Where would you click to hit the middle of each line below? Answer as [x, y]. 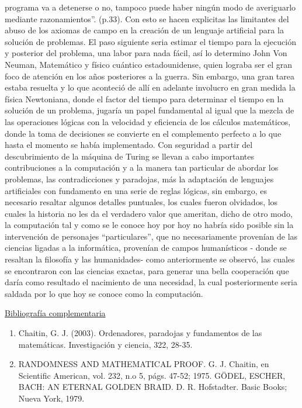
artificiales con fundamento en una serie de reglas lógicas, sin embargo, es [136, 190]
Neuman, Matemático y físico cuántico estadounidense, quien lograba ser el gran [148, 64]
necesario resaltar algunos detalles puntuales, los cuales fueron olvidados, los [141, 202]
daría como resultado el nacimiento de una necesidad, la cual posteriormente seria [151, 282]
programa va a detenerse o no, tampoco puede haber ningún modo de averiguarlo [150, 7]
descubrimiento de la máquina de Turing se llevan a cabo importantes [129, 156]
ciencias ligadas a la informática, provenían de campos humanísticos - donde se [146, 248]
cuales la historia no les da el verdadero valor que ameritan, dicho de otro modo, [149, 213]
